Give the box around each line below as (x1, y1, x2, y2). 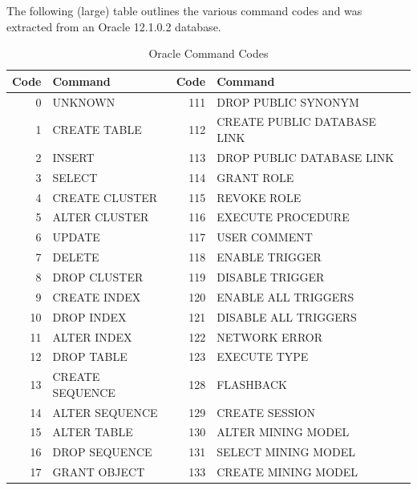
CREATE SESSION (217, 403, 316, 420)
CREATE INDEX (52, 288, 141, 305)
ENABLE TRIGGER (217, 249, 322, 265)
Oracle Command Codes (148, 45, 269, 62)
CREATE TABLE (52, 121, 142, 138)
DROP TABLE (52, 348, 128, 365)
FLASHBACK (217, 375, 287, 392)
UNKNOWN (52, 93, 115, 110)
